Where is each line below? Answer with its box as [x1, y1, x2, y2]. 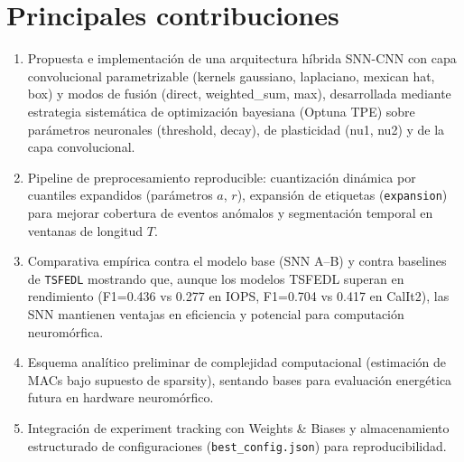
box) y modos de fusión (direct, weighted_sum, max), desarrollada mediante [27, 84, 451, 103]
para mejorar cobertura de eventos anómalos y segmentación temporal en [27, 203, 433, 222]
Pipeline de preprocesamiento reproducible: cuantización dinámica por [27, 167, 416, 186]
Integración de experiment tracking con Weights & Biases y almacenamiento [27, 418, 450, 437]
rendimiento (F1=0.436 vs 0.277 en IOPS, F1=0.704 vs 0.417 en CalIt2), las [27, 287, 450, 306]
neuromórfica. [27, 322, 104, 341]
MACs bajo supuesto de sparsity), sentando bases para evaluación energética [27, 370, 452, 389]
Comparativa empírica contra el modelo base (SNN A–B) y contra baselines [27, 251, 447, 270]
